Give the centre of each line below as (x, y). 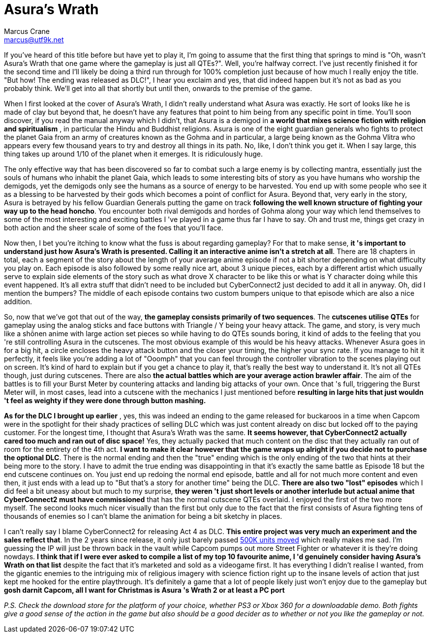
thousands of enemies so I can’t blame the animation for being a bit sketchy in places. (143, 516)
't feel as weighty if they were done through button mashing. (105, 400)
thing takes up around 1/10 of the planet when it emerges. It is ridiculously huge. (134, 154)
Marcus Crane (27, 31)
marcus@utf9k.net (34, 39)
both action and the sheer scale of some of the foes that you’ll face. (114, 227)
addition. (18, 301)
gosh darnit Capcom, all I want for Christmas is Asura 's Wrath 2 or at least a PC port (144, 590)
